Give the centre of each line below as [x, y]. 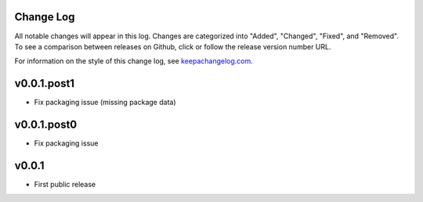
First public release [65, 185]
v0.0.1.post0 [46, 125]
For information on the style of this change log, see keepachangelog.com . [134, 61]
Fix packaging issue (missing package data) [105, 103]
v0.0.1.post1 [44, 83]
